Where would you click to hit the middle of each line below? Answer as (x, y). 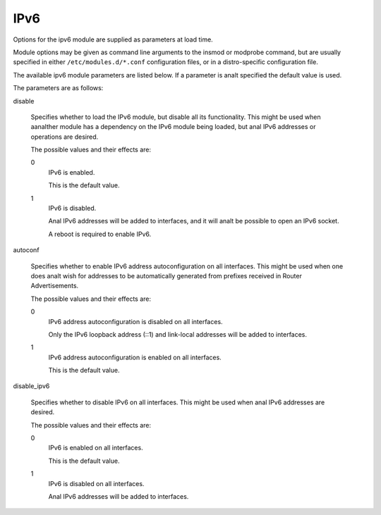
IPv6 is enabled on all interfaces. (96, 448)
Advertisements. (55, 286)
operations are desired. (65, 137)
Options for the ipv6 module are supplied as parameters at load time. (113, 39)
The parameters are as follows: (58, 88)
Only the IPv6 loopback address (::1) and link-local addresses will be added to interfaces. (177, 334)
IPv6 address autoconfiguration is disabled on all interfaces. (135, 321)
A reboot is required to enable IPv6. (100, 234)
